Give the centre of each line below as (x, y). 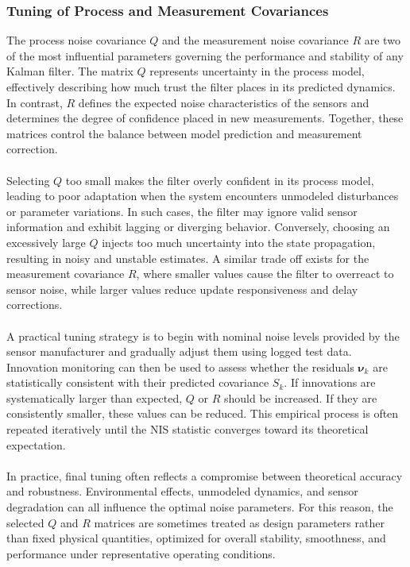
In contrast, (35, 102)
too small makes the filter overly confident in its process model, (220, 180)
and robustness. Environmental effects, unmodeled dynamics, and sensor (182, 491)
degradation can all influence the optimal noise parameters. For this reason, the (200, 507)
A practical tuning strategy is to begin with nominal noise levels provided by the (203, 336)
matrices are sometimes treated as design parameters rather (239, 522)
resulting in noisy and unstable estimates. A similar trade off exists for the (188, 258)
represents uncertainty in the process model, (257, 71)
